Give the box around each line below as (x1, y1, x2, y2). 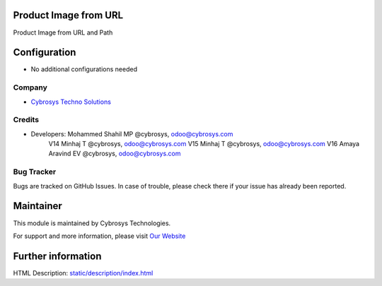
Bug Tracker (13, 167, 57, 177)
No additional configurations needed (30, 65, 138, 73)
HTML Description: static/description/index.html (13, 268, 154, 277)
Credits (13, 115, 39, 125)
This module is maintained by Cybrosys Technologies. (13, 219, 171, 227)
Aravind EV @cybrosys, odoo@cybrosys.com (48, 149, 181, 158)
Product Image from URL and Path (13, 28, 113, 37)
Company (13, 83, 47, 93)
